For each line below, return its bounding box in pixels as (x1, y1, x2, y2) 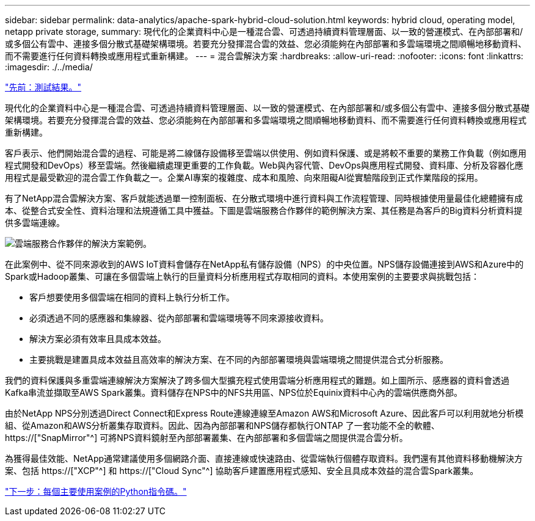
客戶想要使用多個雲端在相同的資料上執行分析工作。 (29, 292, 235, 302)
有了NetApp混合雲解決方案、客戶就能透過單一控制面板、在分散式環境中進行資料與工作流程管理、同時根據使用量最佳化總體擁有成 (5, 193, 523, 203)
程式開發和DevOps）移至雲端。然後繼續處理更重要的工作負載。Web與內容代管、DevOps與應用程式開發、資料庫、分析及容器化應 (5, 160, 523, 170)
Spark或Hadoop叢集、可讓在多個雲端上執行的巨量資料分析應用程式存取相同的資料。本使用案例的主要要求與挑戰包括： (5, 271, 479, 282)
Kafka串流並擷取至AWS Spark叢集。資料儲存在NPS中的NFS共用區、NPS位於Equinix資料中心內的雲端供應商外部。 (5, 387, 462, 398)
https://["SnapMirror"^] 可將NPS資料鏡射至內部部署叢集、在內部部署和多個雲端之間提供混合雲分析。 (5, 432, 408, 443)
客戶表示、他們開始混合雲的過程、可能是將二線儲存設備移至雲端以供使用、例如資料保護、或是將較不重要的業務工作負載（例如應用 (5, 148, 526, 158)
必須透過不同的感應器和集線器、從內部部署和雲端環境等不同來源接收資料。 (29, 313, 329, 323)
